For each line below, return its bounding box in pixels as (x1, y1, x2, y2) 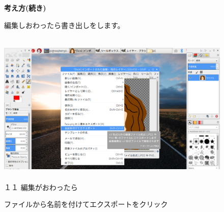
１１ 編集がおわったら (4, 181, 78, 192)
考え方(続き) (4, 3, 46, 13)
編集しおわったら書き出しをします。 (4, 19, 125, 30)
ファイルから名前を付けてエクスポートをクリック (4, 199, 168, 209)
